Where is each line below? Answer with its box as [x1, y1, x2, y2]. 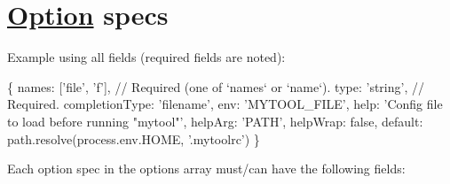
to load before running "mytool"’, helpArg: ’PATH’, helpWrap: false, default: [7, 111, 423, 130]
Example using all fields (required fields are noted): [7, 48, 286, 66]
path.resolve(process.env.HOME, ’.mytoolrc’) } [7, 129, 260, 148]
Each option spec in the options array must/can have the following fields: [7, 159, 406, 178]
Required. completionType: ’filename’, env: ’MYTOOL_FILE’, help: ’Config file [7, 95, 443, 113]
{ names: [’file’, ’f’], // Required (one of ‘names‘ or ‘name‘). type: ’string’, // [7, 77, 424, 96]
